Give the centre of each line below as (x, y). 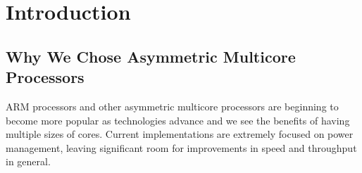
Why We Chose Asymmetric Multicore (151, 56)
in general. (28, 161)
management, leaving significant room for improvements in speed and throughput (181, 147)
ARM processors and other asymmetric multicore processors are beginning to (172, 106)
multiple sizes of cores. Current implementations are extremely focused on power (180, 134)
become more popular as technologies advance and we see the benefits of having (178, 120)
